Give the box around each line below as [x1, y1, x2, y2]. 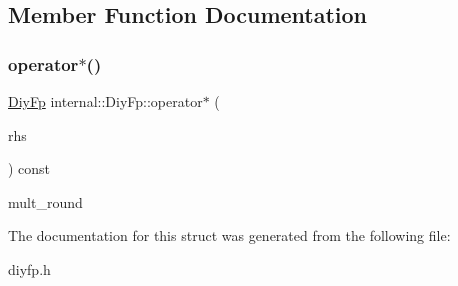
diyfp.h [8, 258, 51, 279]
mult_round [8, 191, 83, 212]
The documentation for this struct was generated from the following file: [8, 225, 451, 246]
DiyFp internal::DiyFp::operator [8, 91, 203, 111]
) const [8, 158, 51, 179]
